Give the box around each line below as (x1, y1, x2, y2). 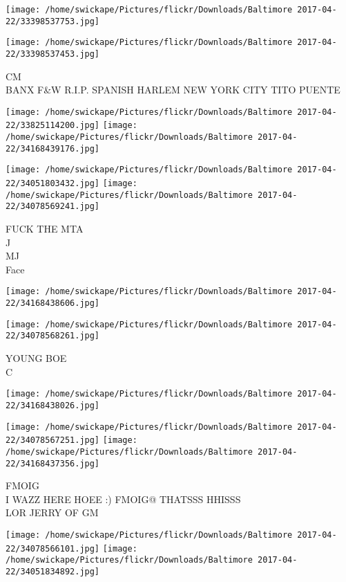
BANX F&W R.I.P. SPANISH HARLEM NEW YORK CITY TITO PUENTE (6, 82, 340, 97)
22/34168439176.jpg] (6, 143, 100, 154)
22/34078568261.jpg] (6, 331, 100, 341)
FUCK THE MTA (6, 221, 84, 236)
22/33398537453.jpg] (6, 48, 100, 59)
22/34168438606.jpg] (6, 298, 100, 309)
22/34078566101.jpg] (6, 543, 100, 554)
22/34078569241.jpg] (6, 201, 100, 212)
